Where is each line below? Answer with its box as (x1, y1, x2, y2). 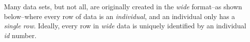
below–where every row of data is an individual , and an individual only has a (4, 11, 235, 21)
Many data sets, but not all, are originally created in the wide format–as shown (4, 1, 242, 11)
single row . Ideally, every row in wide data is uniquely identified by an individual (4, 21, 247, 31)
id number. (4, 30, 37, 40)
